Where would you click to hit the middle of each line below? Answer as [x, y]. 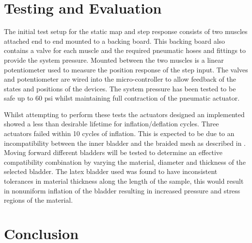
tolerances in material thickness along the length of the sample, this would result [124, 181]
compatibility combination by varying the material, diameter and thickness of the [125, 162]
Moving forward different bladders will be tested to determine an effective [113, 152]
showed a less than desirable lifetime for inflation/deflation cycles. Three [111, 124]
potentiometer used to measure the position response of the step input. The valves [126, 69]
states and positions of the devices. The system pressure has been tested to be [120, 88]
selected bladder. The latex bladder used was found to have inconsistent [111, 171]
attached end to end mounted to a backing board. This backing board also [115, 41]
